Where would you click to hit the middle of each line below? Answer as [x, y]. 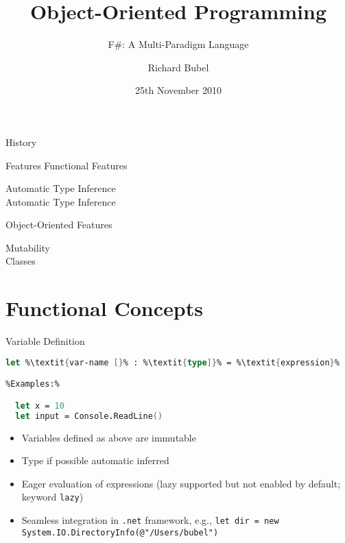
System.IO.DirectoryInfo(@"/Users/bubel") [120, 532]
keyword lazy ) [52, 497]
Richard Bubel [178, 67]
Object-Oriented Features [59, 225]
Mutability [28, 247]
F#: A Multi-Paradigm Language [178, 44]
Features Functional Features [67, 165]
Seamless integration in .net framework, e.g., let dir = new [150, 520]
